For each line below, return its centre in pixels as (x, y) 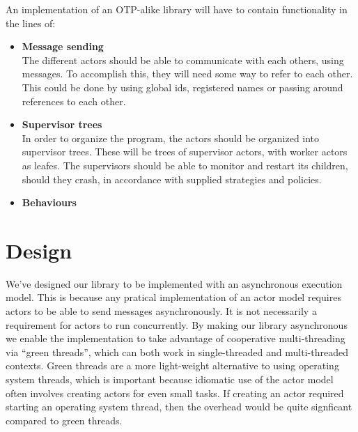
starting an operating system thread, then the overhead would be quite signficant (179, 407)
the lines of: (31, 23)
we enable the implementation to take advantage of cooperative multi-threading (176, 338)
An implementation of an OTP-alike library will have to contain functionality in (177, 9)
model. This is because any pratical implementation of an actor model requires (173, 297)
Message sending (63, 46)
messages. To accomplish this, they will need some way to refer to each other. (187, 74)
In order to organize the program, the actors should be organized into (171, 138)
